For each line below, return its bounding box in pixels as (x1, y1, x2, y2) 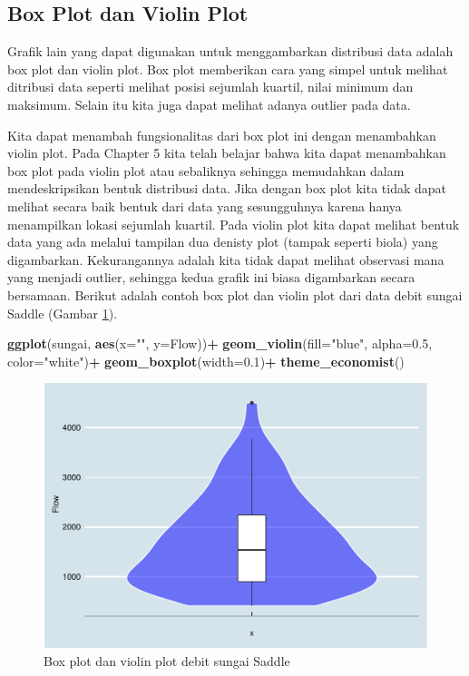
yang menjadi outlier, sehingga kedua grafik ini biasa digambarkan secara (7, 268, 415, 287)
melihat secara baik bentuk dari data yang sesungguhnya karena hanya (7, 196, 402, 215)
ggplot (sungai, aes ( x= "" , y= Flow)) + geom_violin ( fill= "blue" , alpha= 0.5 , (7, 334, 433, 353)
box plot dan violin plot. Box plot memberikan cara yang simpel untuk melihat (7, 59, 448, 78)
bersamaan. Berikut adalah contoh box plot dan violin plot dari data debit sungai (7, 285, 463, 304)
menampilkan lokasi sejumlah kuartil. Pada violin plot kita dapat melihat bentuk (7, 214, 460, 233)
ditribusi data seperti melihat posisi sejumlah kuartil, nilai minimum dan (7, 77, 414, 96)
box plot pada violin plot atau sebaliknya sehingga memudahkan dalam (7, 161, 405, 180)
